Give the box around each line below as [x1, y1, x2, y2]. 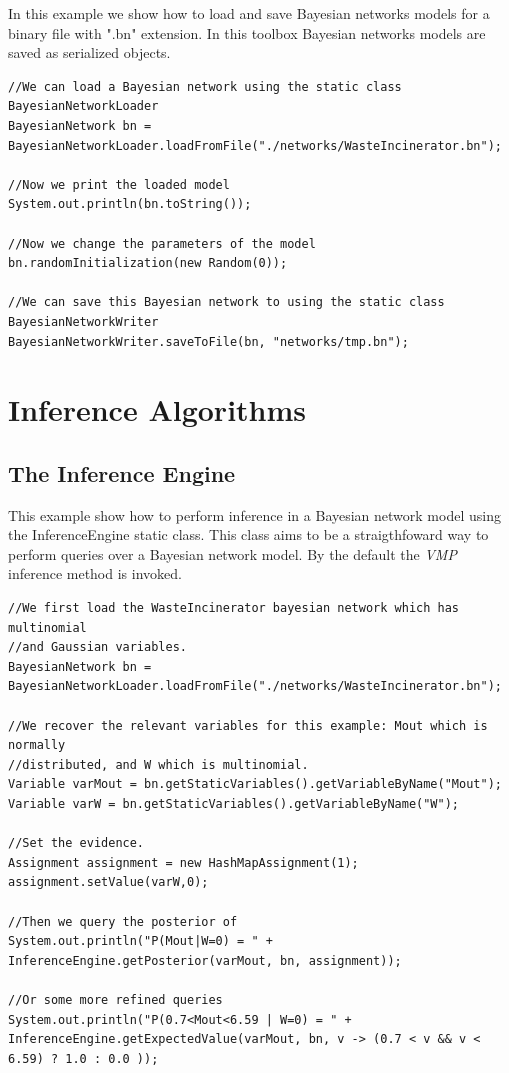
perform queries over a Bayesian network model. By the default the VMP [8, 543, 457, 564]
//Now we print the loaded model [8, 177, 230, 192]
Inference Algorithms [8, 389, 307, 430]
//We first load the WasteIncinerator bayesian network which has [8, 601, 460, 616]
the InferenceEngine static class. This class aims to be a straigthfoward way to [8, 524, 489, 545]
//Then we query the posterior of [8, 914, 238, 929]
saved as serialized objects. [8, 42, 171, 63]
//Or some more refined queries [8, 992, 223, 1007]
